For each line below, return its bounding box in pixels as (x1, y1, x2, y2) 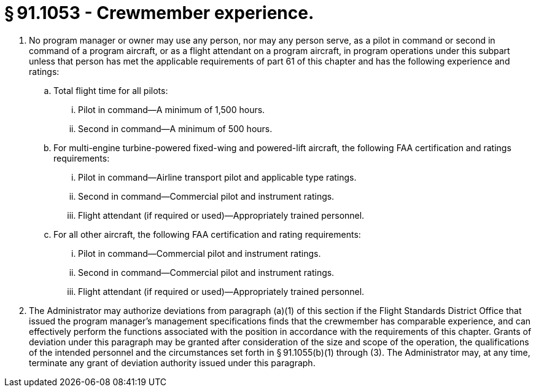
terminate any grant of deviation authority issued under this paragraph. (29, 357, 316, 368)
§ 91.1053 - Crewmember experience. (4, 2, 314, 23)
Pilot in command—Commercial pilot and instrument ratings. (78, 248, 321, 259)
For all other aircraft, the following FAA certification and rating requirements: (53, 229, 361, 240)
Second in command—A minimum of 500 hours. (78, 123, 273, 134)
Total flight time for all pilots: (53, 85, 168, 96)
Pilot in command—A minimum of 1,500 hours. (78, 104, 265, 115)
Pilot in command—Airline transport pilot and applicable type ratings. (78, 171, 357, 182)
